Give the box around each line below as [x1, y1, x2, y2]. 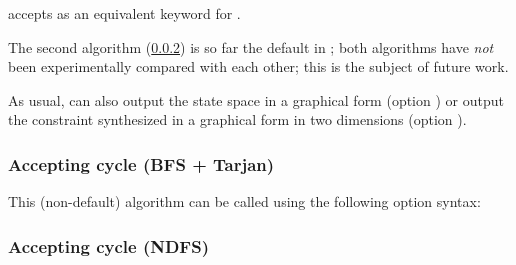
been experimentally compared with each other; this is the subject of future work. [8, 56, 509, 77]
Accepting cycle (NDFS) [8, 233, 209, 258]
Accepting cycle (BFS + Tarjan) [8, 151, 275, 176]
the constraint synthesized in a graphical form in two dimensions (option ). [8, 109, 467, 130]
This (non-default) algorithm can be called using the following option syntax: [8, 191, 481, 212]
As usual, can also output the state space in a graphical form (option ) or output [8, 89, 504, 110]
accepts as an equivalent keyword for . [8, 3, 241, 23]
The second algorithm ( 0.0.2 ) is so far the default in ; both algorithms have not [8, 36, 494, 57]
